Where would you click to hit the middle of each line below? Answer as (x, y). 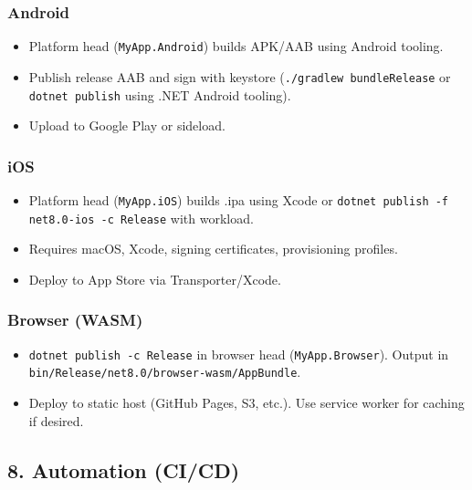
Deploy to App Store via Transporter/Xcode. (155, 279)
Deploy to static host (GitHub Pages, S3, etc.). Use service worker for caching (246, 403)
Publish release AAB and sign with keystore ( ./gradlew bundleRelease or (240, 76)
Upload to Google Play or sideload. (127, 125)
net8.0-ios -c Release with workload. (141, 218)
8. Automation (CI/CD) (124, 469)
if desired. (56, 420)
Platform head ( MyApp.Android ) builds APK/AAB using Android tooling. (236, 46)
